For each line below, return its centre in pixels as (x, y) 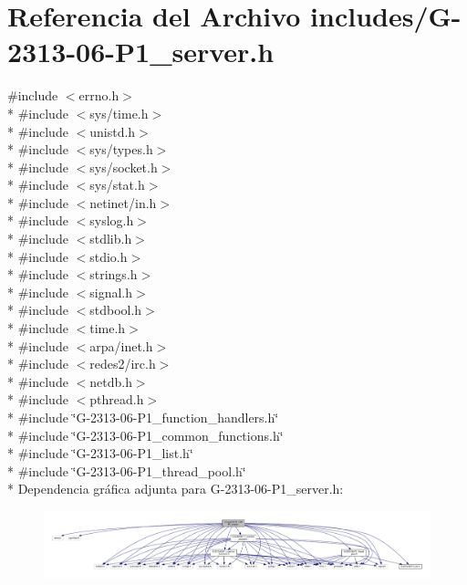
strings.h (114, 274)
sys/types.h (121, 149)
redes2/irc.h (123, 364)
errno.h (99, 95)
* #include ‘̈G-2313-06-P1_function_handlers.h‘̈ (143, 417)
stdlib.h (111, 239)
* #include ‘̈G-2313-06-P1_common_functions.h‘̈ (145, 435)
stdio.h (109, 256)
